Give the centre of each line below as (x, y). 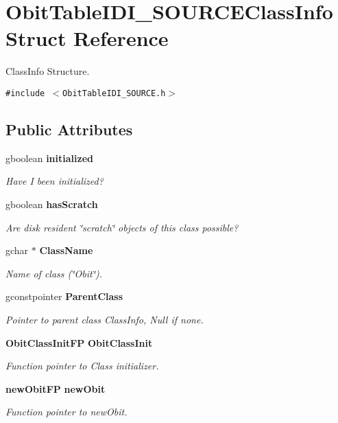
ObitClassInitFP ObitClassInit (79, 342)
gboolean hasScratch (52, 204)
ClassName (66, 250)
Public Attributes (69, 129)
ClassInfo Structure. (48, 71)
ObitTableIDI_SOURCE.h (114, 93)
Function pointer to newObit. (67, 412)
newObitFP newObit (56, 388)
